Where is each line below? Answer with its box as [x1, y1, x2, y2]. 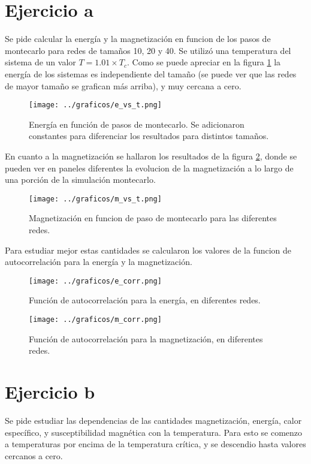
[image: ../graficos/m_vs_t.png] [29, 194, 162, 203]
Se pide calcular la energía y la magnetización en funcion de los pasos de [5, 32, 271, 45]
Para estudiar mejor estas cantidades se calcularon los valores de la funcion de [5, 243, 292, 256]
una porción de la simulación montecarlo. [5, 173, 156, 186]
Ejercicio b [5, 379, 95, 404]
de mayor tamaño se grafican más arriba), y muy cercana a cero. [5, 79, 241, 92]
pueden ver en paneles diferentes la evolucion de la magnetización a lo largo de [5, 161, 294, 174]
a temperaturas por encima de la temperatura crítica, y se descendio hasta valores [5, 438, 306, 450]
